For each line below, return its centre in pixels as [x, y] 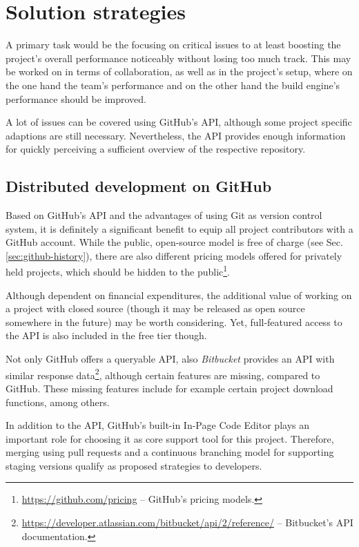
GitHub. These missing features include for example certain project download [169, 388]
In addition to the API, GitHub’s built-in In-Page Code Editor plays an [157, 425]
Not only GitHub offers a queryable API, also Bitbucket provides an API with [170, 359]
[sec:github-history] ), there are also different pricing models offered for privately [174, 255]
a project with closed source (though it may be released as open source [155, 308]
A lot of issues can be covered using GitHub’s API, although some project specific [179, 122]
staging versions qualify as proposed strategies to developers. [134, 465]
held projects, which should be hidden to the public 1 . [118, 271]
